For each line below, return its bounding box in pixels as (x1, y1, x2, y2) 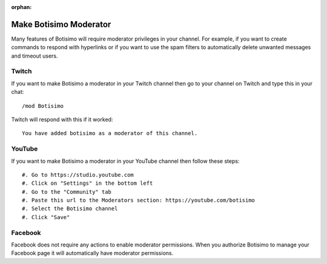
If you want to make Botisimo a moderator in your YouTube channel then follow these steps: (11, 157, 240, 165)
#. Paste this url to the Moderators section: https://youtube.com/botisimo (22, 197, 256, 204)
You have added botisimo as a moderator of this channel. (22, 130, 198, 137)
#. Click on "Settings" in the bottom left (22, 180, 153, 187)
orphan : (11, 4, 32, 10)
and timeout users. (11, 52, 58, 59)
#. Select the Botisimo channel (22, 205, 118, 212)
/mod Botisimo (22, 102, 64, 109)
